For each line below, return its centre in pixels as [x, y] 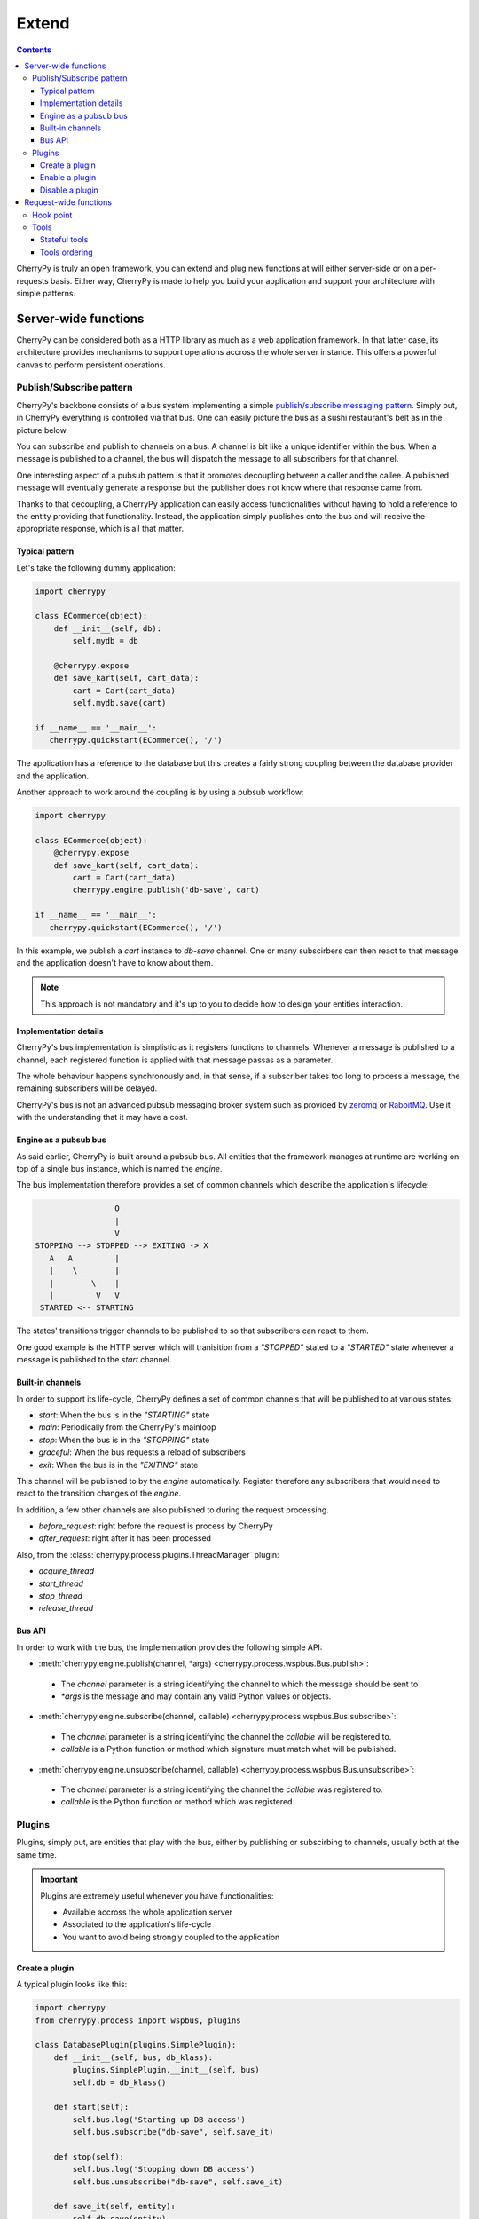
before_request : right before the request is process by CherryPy [156, 1526]
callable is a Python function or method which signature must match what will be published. [228, 1749]
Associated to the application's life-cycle [137, 1924]
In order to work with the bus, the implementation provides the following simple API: [169, 1647]
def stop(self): [89, 2156]
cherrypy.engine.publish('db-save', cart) [166, 890]
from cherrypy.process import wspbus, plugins [138, 2020]
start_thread [61, 1583]
